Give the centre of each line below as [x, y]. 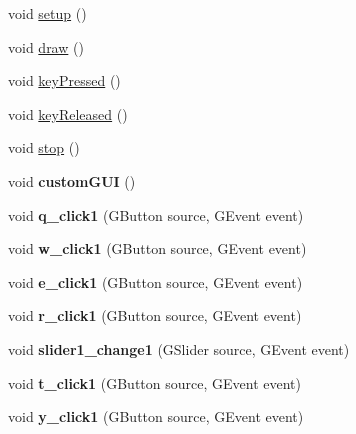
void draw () [46, 46]
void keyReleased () [68, 113]
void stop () [44, 147]
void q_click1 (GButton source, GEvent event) [156, 214]
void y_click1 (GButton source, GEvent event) [156, 416]
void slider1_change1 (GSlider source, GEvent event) [179, 348]
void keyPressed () [64, 80]
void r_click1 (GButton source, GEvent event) [155, 315]
